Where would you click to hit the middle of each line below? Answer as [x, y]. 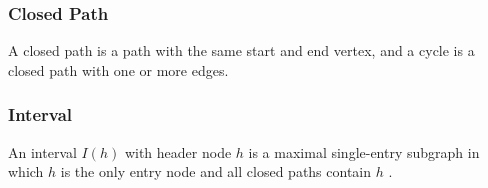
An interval [42, 151]
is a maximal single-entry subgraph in [364, 151]
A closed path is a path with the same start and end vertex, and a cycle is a [241, 50]
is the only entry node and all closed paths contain [216, 171]
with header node [178, 151]
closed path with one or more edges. [118, 69]
